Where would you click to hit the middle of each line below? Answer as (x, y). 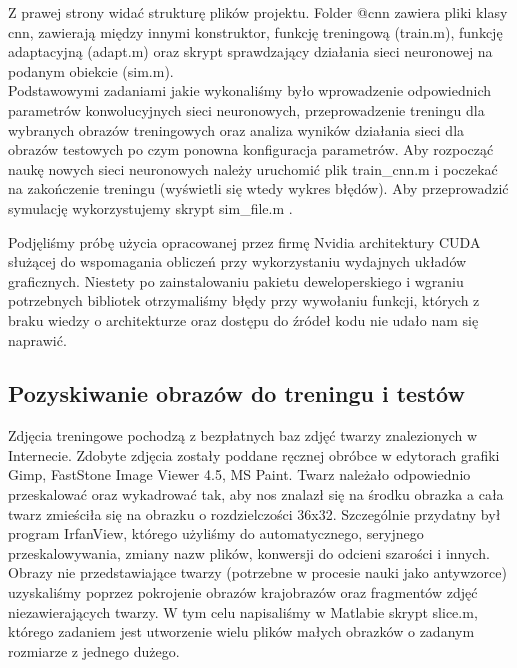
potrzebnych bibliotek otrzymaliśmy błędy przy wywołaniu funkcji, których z (244, 300)
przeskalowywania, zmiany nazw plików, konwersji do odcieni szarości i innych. (249, 552)
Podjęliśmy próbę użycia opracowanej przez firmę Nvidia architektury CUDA (244, 241)
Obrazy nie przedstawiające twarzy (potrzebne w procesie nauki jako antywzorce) (257, 572)
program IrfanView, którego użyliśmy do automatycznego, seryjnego (216, 533)
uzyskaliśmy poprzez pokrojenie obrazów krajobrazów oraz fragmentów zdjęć (243, 592)
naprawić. (37, 339)
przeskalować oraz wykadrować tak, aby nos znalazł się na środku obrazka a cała (256, 494)
